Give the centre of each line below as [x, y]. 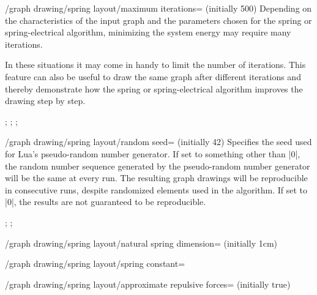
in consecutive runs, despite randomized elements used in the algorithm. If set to [156, 189]
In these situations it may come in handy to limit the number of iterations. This [155, 65]
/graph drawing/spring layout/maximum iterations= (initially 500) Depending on [158, 8]
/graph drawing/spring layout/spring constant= [95, 263]
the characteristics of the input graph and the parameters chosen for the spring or [158, 20]
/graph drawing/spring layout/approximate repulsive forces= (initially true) [148, 284]
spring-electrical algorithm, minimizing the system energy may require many [148, 32]
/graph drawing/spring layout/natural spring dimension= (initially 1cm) [141, 243]
